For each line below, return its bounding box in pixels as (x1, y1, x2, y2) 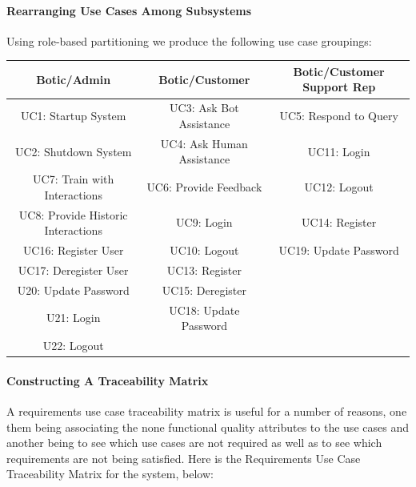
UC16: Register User (22, 242, 124, 259)
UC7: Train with (33, 171, 114, 187)
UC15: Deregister (162, 281, 247, 298)
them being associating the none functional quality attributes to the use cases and (6, 418, 409, 435)
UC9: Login (176, 214, 233, 231)
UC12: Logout (304, 179, 374, 195)
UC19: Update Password (278, 242, 399, 259)
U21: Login (46, 309, 101, 326)
